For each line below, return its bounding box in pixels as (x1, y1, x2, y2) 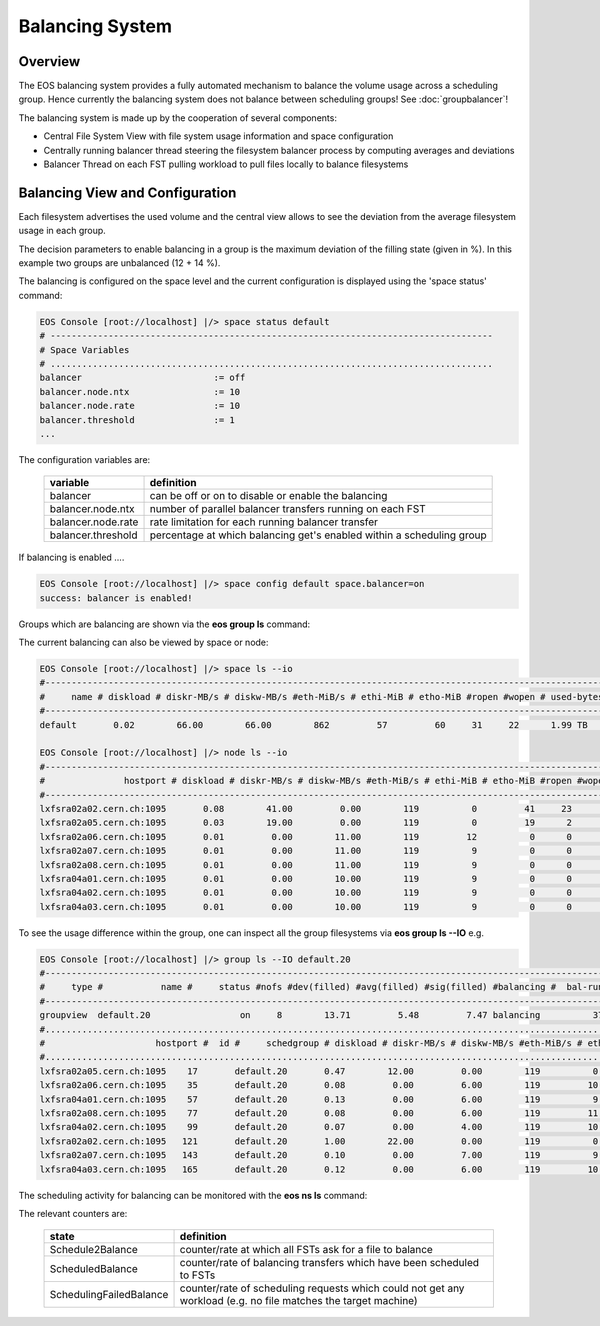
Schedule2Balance (49, 1243, 139, 1257)
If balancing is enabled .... (18, 551, 125, 564)
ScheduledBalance (49, 1262, 139, 1276)
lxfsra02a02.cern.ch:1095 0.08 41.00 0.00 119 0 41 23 (39, 803, 572, 814)
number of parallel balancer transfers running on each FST (149, 502, 426, 516)
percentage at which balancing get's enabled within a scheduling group (149, 528, 487, 542)
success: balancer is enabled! (39, 592, 194, 604)
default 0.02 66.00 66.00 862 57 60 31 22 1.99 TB (39, 719, 589, 730)
